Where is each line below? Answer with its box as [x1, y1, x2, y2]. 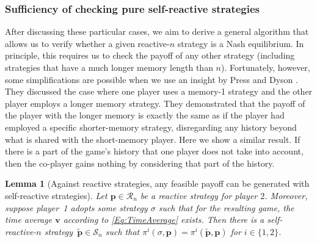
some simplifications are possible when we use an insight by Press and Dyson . [5, 73, 298, 85]
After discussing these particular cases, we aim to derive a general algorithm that [5, 25, 309, 38]
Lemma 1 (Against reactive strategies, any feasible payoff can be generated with [5, 177, 310, 190]
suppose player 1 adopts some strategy [5, 201, 148, 214]
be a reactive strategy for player [140, 189, 258, 201]
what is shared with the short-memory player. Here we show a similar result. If [5, 132, 301, 145]
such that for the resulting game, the [158, 201, 294, 214]
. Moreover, [264, 189, 308, 201]
